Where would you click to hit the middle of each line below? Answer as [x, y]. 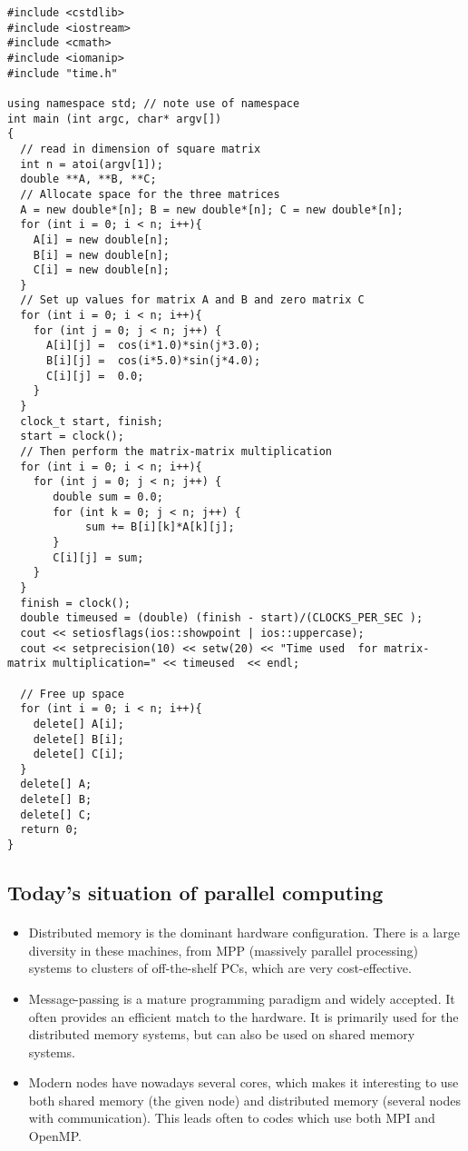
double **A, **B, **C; [88, 179]
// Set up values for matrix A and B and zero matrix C [192, 300]
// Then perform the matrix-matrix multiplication [176, 452]
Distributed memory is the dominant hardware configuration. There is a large [244, 933]
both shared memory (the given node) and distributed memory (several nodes [244, 1100]
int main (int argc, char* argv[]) [115, 119]
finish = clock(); [76, 603]
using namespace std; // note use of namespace [154, 103]
